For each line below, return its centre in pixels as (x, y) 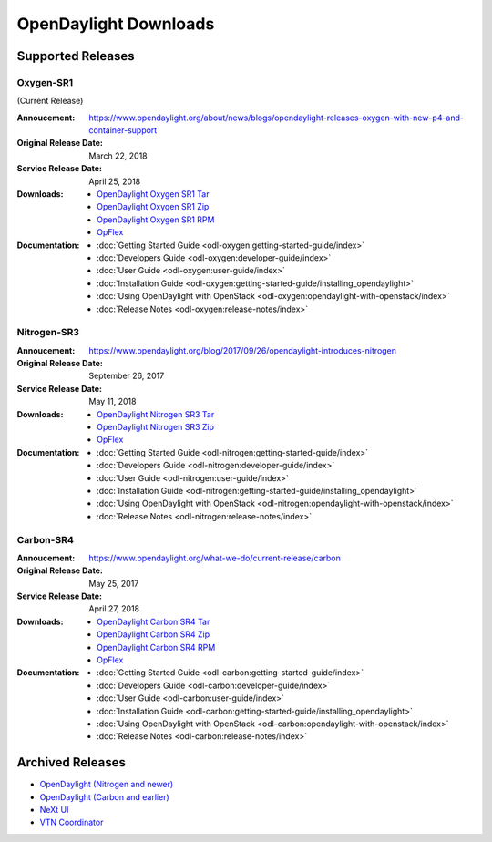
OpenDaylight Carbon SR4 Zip (154, 634)
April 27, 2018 (114, 609)
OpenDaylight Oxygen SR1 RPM (156, 220)
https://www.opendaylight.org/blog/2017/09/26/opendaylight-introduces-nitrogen (242, 350)
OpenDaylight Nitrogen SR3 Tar (156, 414)
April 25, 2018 (115, 181)
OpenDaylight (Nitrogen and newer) (107, 785)
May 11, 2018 (113, 402)
